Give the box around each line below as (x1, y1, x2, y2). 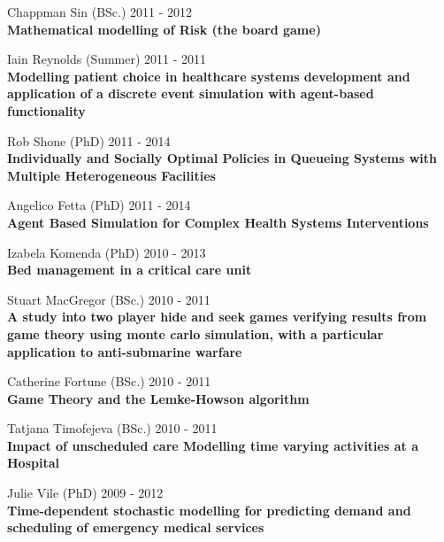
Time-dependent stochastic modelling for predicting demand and (7, 500, 411, 519)
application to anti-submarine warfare (7, 342, 242, 360)
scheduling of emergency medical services (7, 518, 264, 537)
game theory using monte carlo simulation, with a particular (7, 324, 384, 343)
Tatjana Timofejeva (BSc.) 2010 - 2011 (7, 419, 218, 437)
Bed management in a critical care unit (7, 260, 252, 279)
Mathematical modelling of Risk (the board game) (7, 19, 321, 38)
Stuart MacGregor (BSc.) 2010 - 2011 (7, 290, 211, 308)
